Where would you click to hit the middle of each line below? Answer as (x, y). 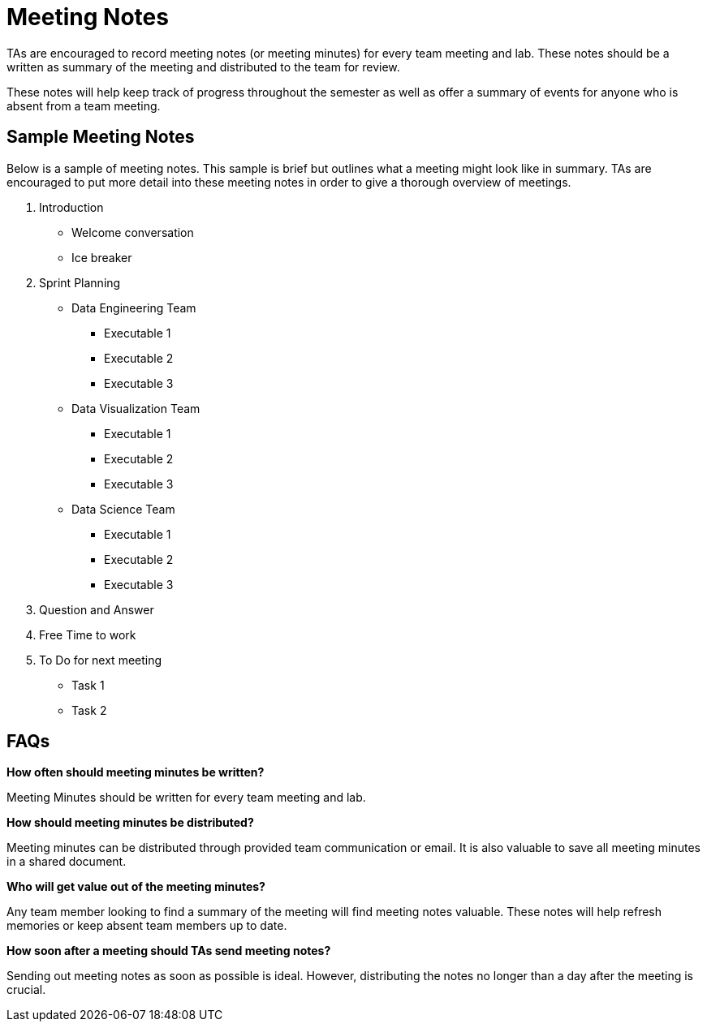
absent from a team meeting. (84, 105)
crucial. (26, 990)
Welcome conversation (133, 232)
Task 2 (89, 710)
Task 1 (88, 685)
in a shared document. (67, 862)
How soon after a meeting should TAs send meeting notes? (169, 951)
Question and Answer (97, 609)
